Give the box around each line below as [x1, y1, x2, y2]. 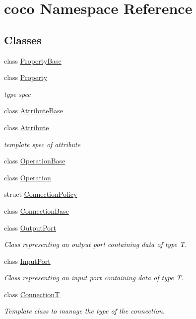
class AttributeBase [4, 105, 64, 116]
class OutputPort [4, 222, 57, 233]
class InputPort [4, 255, 51, 266]
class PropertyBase [4, 55, 62, 66]
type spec [4, 88, 31, 99]
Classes [4, 32, 42, 47]
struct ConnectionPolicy [4, 189, 77, 199]
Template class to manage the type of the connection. [4, 306, 165, 316]
